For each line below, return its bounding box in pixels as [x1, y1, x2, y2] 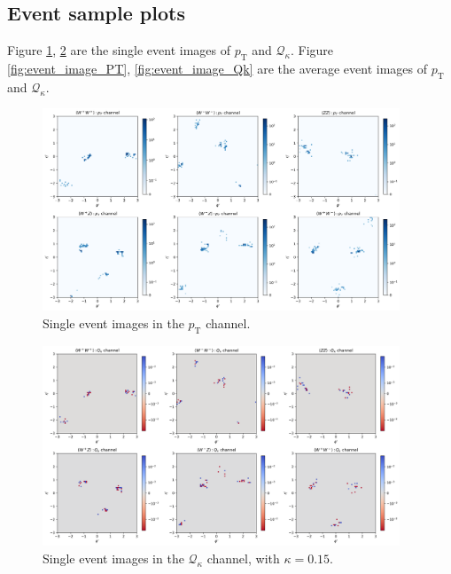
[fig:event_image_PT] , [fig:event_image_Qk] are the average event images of [7, 59, 428, 77]
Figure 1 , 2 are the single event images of [7, 41, 231, 59]
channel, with [206, 548, 280, 567]
